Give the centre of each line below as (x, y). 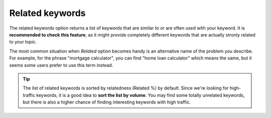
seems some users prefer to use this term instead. (61, 65)
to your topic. (23, 42)
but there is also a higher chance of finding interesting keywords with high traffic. (107, 102)
